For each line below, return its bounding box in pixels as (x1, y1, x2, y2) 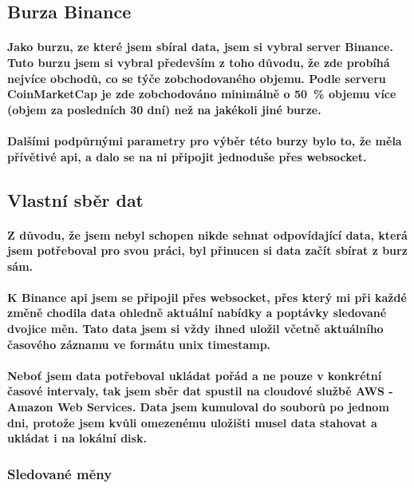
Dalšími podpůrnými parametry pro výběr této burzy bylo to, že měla (7, 132, 402, 149)
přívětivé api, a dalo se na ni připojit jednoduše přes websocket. (7, 148, 367, 165)
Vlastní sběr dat (7, 187, 144, 212)
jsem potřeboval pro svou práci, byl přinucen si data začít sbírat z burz (7, 242, 408, 259)
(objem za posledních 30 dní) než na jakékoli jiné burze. (7, 101, 321, 117)
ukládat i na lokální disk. (7, 430, 147, 446)
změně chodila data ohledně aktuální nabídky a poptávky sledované (7, 304, 387, 321)
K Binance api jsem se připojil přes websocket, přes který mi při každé (7, 288, 407, 305)
